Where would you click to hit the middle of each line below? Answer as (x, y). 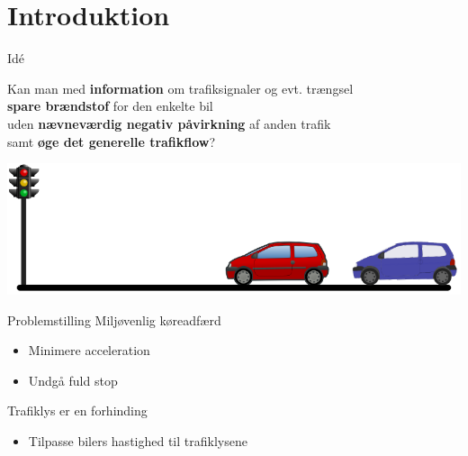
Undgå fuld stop (73, 380)
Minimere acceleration (89, 350)
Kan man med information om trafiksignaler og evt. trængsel (180, 88)
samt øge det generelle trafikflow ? (112, 141)
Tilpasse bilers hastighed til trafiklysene (138, 441)
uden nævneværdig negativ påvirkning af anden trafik (169, 123)
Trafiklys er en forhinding (77, 410)
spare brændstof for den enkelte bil (110, 106)
